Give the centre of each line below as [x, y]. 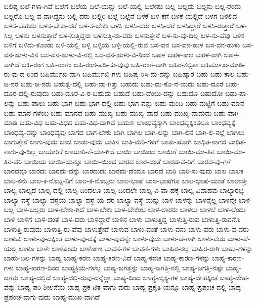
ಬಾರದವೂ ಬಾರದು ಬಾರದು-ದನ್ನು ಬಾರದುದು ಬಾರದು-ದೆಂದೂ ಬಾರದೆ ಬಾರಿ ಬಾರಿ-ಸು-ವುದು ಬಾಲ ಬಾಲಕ [124, 171]
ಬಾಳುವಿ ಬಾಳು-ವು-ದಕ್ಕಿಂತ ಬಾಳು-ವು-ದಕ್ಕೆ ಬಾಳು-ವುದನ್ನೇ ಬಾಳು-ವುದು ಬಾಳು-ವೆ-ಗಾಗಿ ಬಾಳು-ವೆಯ [115, 239]
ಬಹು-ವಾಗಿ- [227, 112]
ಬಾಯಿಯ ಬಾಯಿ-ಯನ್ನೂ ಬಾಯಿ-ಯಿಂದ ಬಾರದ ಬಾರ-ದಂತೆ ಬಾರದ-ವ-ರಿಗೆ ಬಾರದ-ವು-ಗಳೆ [127, 161]
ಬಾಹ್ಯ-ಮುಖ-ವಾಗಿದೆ [76, 296]
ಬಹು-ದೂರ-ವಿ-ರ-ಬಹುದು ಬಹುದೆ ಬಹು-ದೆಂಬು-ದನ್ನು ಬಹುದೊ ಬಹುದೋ [137, 93]
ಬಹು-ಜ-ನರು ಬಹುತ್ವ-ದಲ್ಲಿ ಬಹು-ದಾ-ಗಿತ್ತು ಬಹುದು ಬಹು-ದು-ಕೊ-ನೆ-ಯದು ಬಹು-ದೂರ [122, 83]
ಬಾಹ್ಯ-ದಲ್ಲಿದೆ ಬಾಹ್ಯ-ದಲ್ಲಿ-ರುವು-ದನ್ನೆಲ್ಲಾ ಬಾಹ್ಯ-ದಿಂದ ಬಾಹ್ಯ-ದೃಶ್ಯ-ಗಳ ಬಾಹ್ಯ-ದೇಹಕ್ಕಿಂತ [119, 277]
